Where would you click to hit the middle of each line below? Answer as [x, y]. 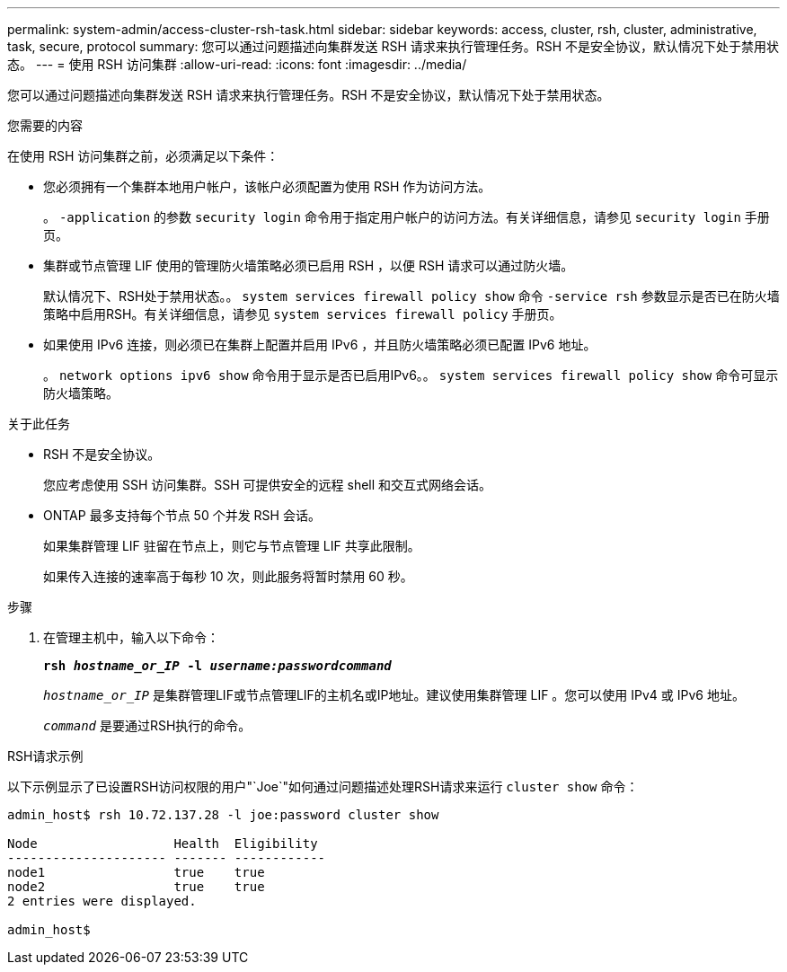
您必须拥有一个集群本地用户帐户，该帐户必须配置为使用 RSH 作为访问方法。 [267, 186]
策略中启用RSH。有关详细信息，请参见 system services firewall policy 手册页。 [303, 314]
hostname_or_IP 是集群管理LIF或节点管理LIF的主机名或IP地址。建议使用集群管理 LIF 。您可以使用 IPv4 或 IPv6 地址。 [394, 695]
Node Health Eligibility [163, 844]
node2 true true [136, 887]
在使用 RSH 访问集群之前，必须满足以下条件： [143, 156]
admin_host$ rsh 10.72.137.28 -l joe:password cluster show [223, 815]
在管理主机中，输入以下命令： [131, 637]
